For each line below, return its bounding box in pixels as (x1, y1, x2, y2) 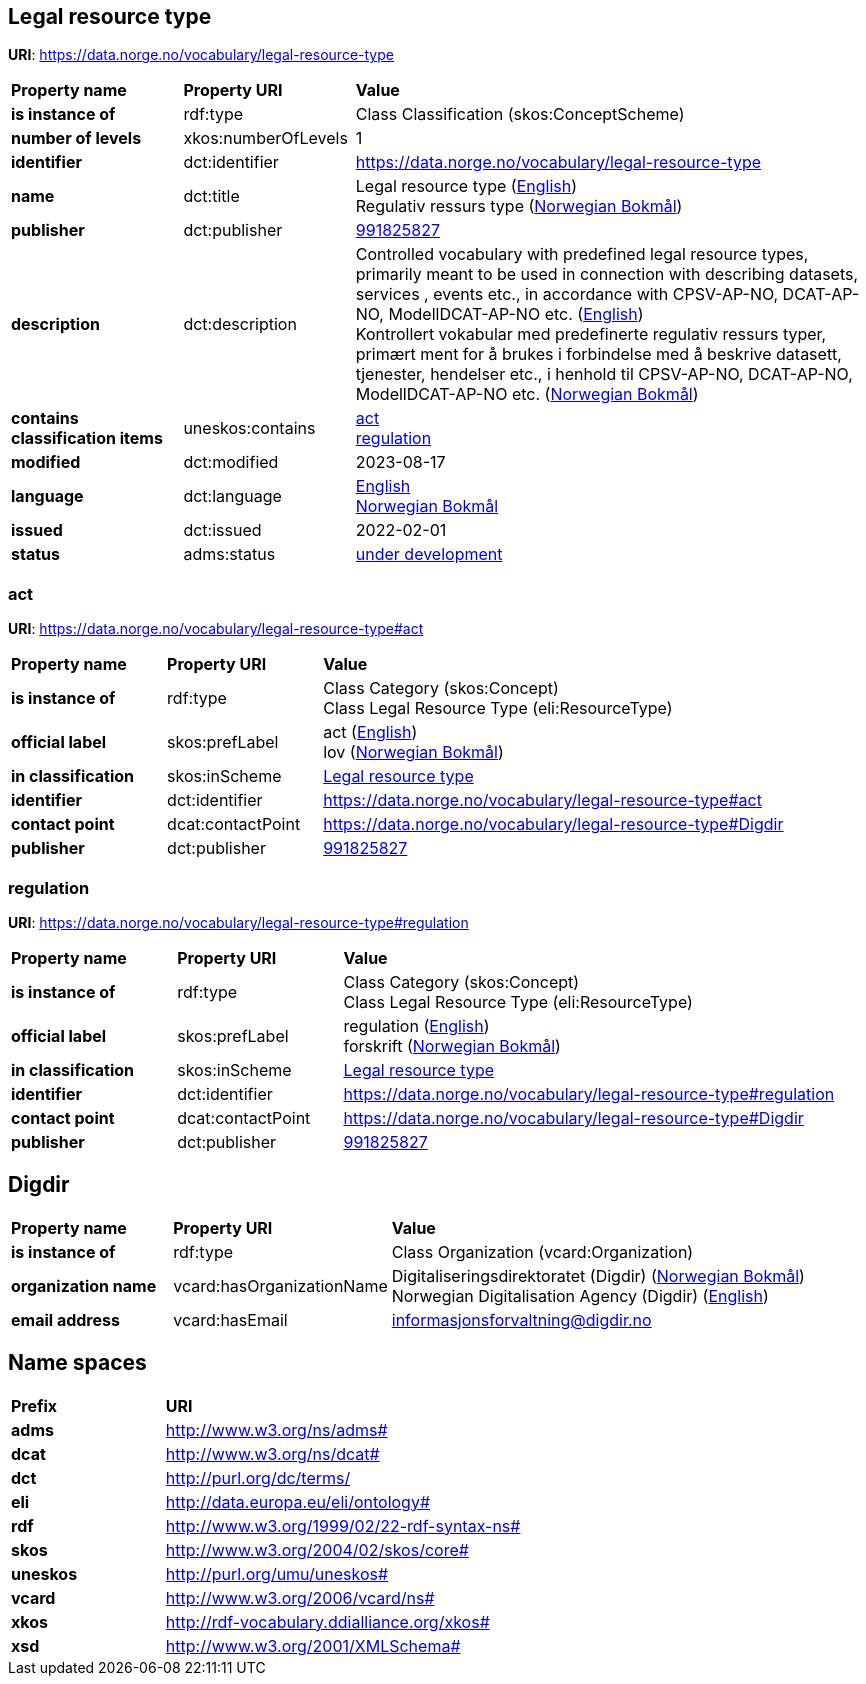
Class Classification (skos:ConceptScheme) (355, 104, 685, 125)
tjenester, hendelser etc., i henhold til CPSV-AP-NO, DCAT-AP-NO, (355, 364, 853, 385)
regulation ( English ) (343, 1015, 490, 1036)
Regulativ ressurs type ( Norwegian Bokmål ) (355, 196, 683, 217)
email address (11, 1309, 120, 1330)
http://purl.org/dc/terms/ (165, 1467, 351, 1488)
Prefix (11, 1395, 58, 1416)
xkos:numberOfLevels (183, 128, 348, 149)
